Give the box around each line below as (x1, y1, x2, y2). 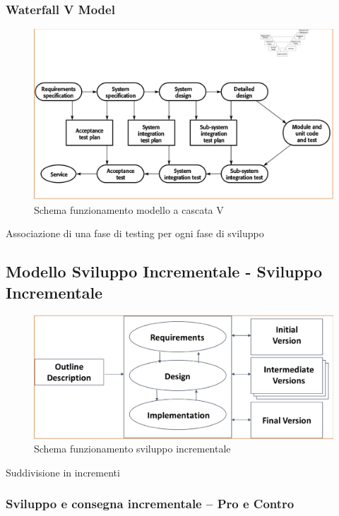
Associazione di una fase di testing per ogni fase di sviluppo (6, 226, 264, 241)
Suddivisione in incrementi (6, 464, 120, 479)
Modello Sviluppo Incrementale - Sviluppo (6, 260, 323, 282)
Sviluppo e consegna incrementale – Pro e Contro (6, 495, 295, 512)
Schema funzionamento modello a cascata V (34, 202, 224, 217)
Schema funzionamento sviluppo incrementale (34, 441, 231, 456)
